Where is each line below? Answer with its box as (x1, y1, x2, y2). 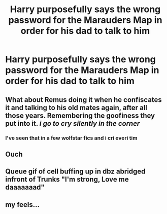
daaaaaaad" (5, 183, 45, 192)
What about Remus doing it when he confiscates (5, 95, 162, 104)
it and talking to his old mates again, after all (5, 103, 147, 112)
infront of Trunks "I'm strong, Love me (5, 175, 129, 184)
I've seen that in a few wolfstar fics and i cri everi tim (5, 134, 138, 141)
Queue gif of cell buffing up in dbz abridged (5, 167, 146, 176)
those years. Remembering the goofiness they (5, 111, 155, 120)
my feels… (5, 200, 40, 209)
